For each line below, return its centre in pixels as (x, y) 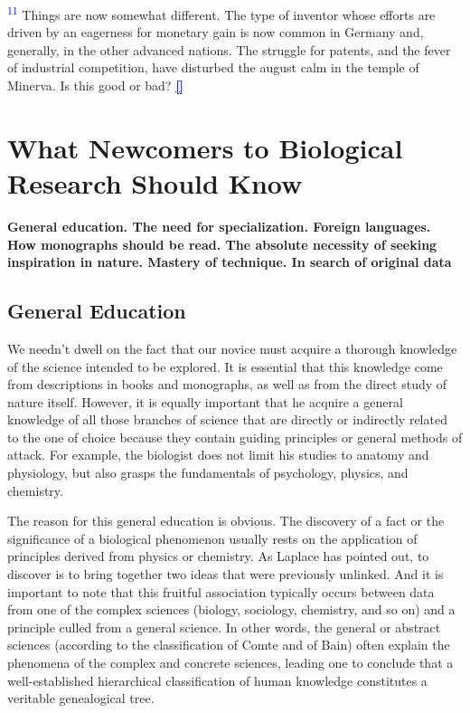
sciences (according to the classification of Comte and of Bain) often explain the (229, 645)
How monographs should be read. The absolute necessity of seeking (222, 244)
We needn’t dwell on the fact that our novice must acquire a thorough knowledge (232, 348)
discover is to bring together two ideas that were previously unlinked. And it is (226, 574)
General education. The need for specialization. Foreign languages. (219, 226)
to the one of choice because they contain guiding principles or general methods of (235, 437)
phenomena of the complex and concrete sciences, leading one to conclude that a (230, 663)
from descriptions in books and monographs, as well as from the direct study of (227, 384)
